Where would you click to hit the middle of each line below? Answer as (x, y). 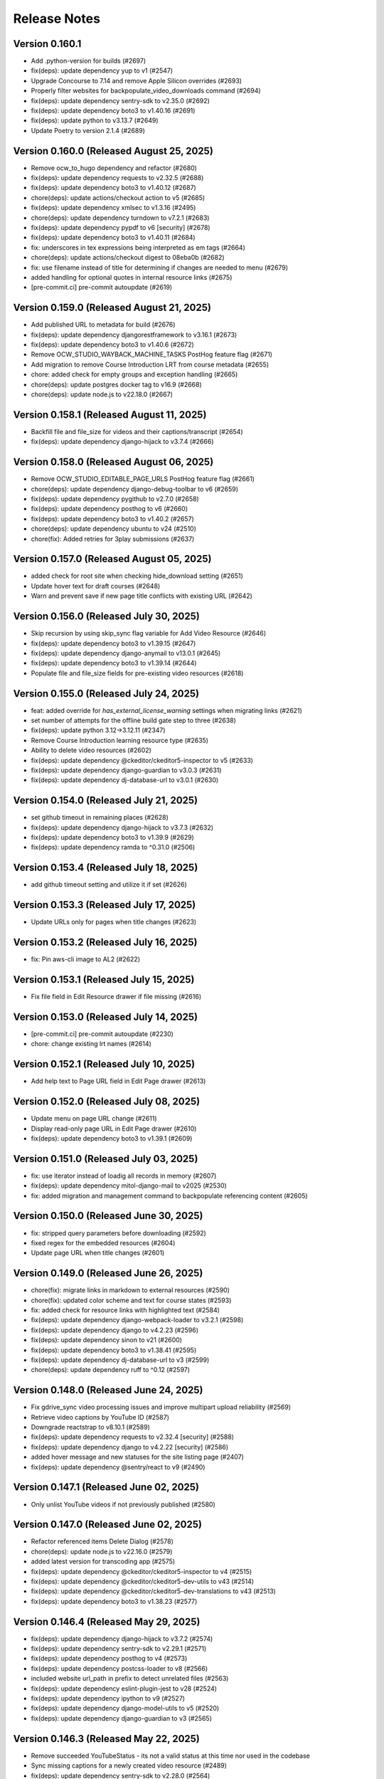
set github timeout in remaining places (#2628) (100, 818)
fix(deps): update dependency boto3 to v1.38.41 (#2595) (114, 1350)
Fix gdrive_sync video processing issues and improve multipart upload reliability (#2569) (161, 1407)
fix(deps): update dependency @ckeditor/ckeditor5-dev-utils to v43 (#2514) (143, 1581)
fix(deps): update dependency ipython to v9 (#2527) (108, 1699)
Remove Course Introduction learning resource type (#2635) (120, 740)
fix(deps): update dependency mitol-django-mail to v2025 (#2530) (129, 1186)
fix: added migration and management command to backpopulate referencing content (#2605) (170, 1195)
